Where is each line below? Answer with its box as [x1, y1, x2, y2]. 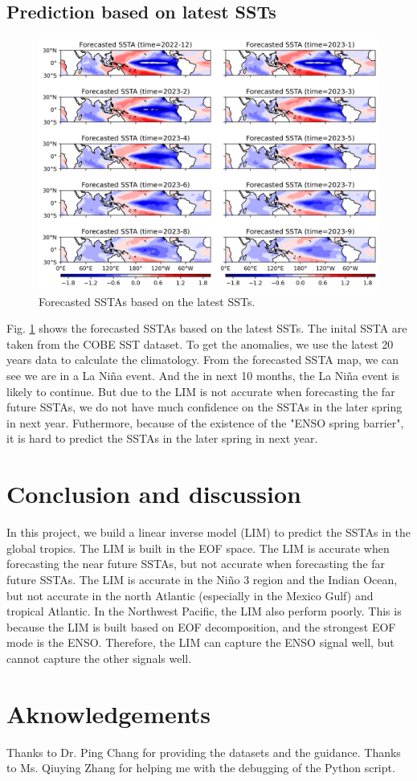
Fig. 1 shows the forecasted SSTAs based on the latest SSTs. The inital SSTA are [6, 320, 407, 337]
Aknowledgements [6, 697, 211, 730]
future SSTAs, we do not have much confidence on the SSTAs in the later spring [6, 399, 403, 415]
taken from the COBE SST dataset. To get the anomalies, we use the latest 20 [6, 335, 394, 352]
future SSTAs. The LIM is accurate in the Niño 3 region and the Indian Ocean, [6, 570, 398, 587]
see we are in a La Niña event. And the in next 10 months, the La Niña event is [6, 367, 400, 384]
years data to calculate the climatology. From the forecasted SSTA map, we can [6, 351, 399, 368]
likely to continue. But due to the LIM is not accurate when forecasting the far [6, 382, 395, 399]
